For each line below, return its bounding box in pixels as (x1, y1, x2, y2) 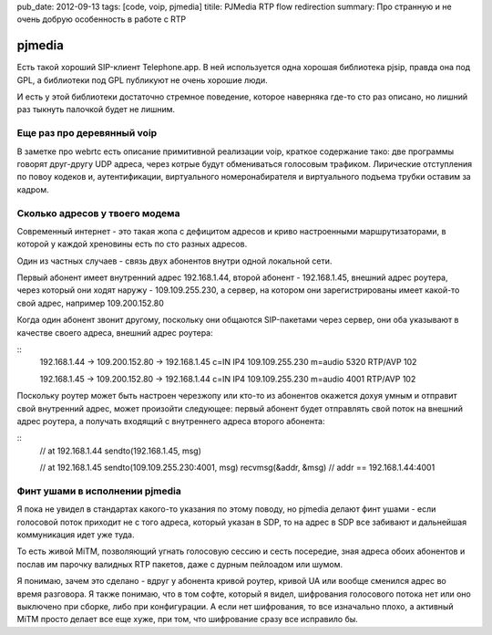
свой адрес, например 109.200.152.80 (16, 297, 164, 308)
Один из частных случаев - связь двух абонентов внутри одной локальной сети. (16, 255, 333, 266)
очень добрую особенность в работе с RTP (16, 14, 187, 25)
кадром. (16, 183, 49, 195)
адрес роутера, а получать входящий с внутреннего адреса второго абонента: (16, 416, 325, 426)
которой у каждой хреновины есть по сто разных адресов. (16, 238, 248, 250)
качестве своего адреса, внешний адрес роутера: (16, 327, 213, 338)
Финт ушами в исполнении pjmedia (16, 484, 182, 497)
